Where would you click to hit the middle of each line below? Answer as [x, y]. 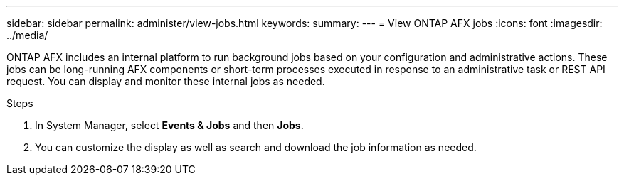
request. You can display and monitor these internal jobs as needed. [166, 81]
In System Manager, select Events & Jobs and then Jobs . [169, 125]
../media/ [27, 35]
